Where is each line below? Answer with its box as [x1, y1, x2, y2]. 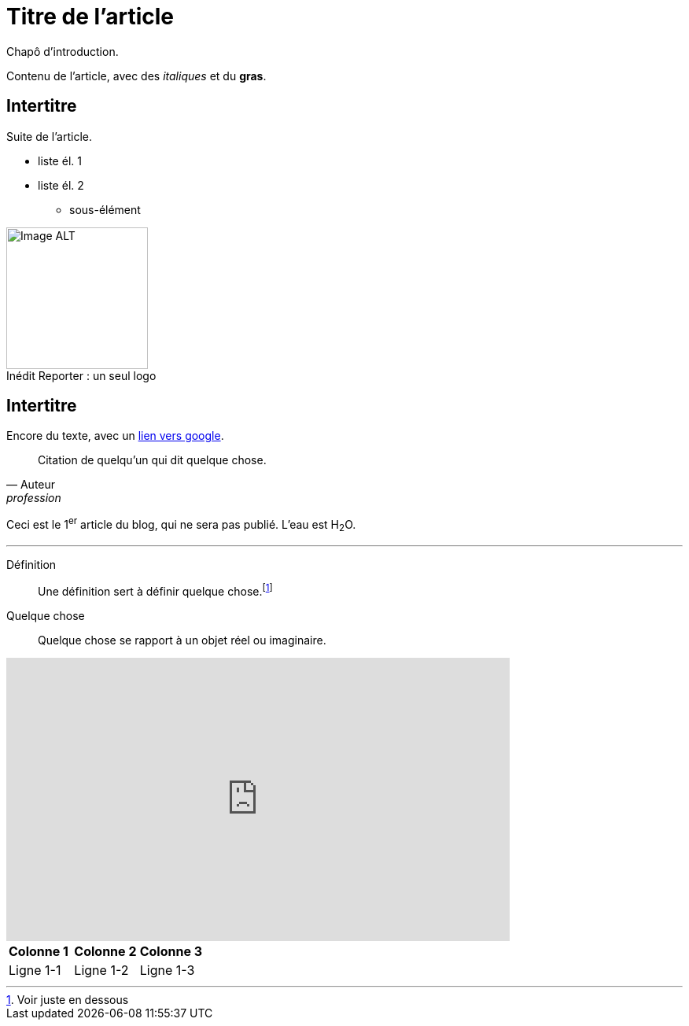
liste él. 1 [38, 153, 82, 168]
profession [6, 491, 61, 505]
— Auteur [6, 478, 56, 492]
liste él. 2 [38, 178, 84, 192]
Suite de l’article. [6, 129, 93, 143]
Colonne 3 [139, 943, 203, 959]
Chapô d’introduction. [6, 44, 119, 58]
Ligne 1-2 [74, 961, 129, 978]
